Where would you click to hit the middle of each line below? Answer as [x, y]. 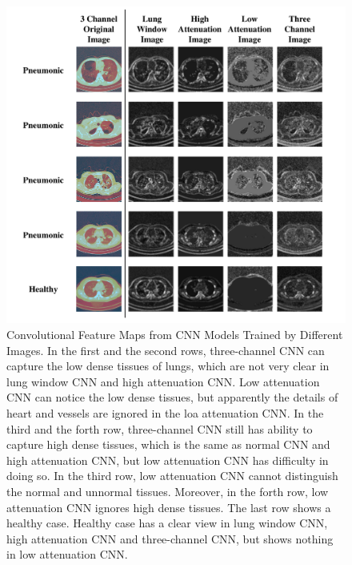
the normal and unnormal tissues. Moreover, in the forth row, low [168, 491]
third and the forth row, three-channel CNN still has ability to [160, 428]
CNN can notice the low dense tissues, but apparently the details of [172, 397]
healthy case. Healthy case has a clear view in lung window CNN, [167, 523]
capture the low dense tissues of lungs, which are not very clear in [168, 366]
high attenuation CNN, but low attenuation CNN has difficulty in [168, 460]
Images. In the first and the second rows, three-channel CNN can [166, 350]
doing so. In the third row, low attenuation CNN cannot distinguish [172, 476]
